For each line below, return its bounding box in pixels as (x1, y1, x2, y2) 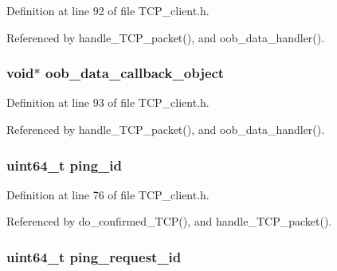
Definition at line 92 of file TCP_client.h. (6, 2, 210, 18)
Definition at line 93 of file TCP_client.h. (6, 94, 210, 111)
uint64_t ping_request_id (6, 246, 182, 266)
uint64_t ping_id (6, 155, 122, 175)
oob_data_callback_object (45, 63, 225, 83)
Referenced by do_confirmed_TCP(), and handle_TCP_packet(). (6, 213, 332, 230)
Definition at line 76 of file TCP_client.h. (6, 186, 210, 202)
